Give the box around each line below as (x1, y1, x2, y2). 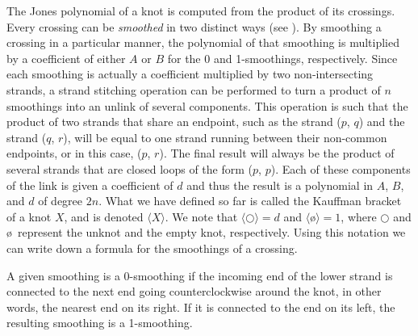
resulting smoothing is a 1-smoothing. (6, 314, 193, 331)
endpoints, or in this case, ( (6, 145, 142, 162)
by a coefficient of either (6, 49, 126, 66)
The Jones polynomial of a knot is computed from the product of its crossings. (6, 2, 395, 19)
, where (341, 208, 377, 225)
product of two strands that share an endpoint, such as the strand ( (6, 113, 341, 130)
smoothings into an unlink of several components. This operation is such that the (6, 97, 408, 114)
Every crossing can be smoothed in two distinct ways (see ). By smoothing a (6, 18, 382, 35)
